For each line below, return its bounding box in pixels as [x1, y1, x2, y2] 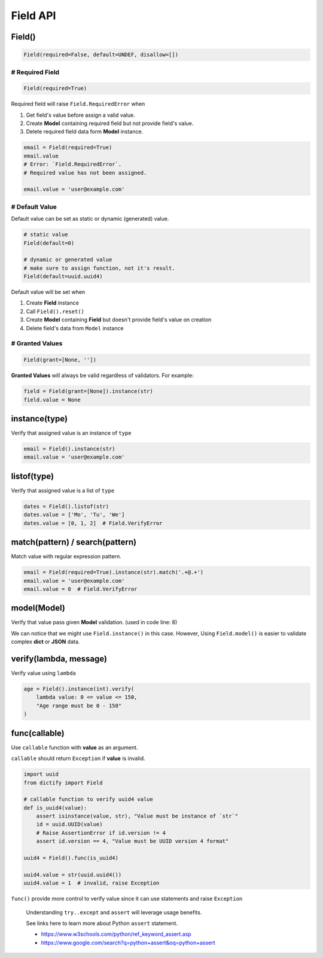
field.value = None [23, 396, 81, 403]
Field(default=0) [23, 239, 75, 247]
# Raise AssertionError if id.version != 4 [36, 829, 166, 836]
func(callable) [11, 728, 65, 738]
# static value [23, 231, 68, 238]
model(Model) [11, 603, 65, 613]
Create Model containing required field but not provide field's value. [26, 120, 194, 127]
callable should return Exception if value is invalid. [11, 755, 146, 762]
